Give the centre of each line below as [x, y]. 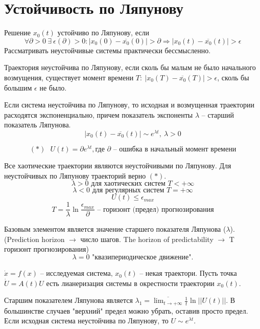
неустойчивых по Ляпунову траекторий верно [75, 175]
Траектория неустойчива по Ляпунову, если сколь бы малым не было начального [130, 67]
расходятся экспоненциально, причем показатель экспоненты [99, 114]
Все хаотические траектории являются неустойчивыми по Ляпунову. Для [118, 166]
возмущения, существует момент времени [69, 77]
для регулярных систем [128, 191]
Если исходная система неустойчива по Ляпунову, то [86, 321]
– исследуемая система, [76, 274]
